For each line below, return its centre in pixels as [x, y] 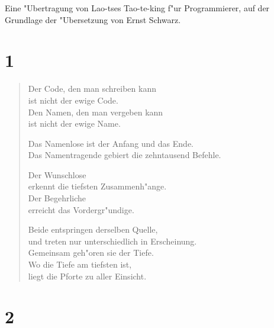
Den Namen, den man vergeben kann [96, 112]
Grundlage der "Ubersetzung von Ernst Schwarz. [93, 19]
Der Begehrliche [57, 198]
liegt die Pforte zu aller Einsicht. [87, 276]
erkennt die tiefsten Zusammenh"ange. [97, 186]
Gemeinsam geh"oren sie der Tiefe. [91, 253]
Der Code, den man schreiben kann [92, 89]
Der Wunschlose [57, 174]
